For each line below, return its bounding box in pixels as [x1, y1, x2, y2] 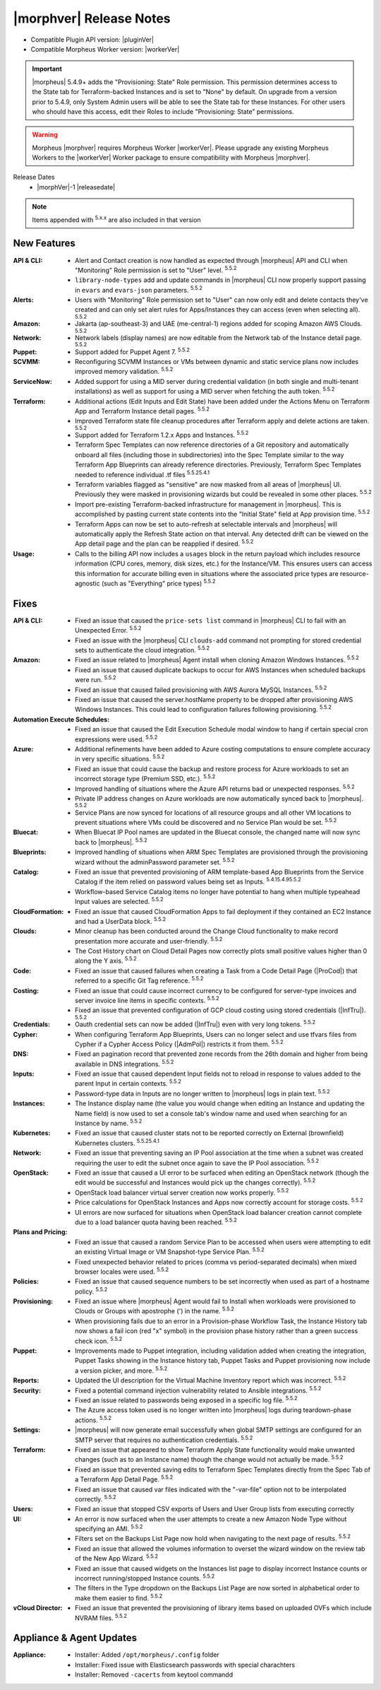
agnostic [75, 579, 100, 587]
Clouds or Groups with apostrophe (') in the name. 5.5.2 [75, 1305, 234, 1315]
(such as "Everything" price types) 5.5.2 [101, 578, 216, 587]
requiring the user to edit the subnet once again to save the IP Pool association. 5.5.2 [75, 1157, 320, 1167]
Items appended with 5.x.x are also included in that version [32, 214, 201, 224]
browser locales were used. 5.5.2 [75, 1266, 169, 1276]
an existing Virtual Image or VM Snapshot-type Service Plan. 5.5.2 [75, 1246, 265, 1256]
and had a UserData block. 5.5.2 [75, 916, 166, 925]
